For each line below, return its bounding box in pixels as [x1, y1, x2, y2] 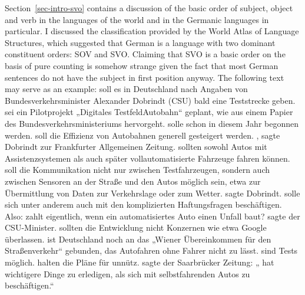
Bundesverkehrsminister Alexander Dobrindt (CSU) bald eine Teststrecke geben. [5, 94, 296, 106]
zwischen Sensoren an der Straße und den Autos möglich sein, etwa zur [5, 175, 261, 187]
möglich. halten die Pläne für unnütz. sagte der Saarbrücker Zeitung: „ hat [5, 256, 274, 268]
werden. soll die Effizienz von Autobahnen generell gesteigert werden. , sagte [5, 129, 280, 141]
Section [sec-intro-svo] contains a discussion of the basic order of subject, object [5, 2, 293, 14]
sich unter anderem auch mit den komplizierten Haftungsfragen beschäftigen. [5, 198, 282, 211]
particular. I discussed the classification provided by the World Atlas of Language [5, 25, 299, 37]
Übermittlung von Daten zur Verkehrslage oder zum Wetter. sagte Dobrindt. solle [5, 186, 300, 199]
